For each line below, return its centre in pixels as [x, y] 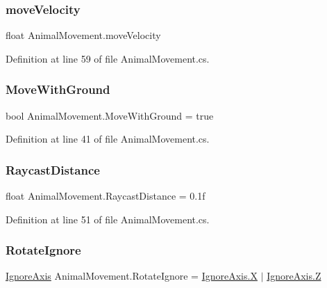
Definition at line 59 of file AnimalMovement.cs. [108, 58]
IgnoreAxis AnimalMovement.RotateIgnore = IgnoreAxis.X [132, 276]
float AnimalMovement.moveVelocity [83, 35]
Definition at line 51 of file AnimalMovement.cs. [108, 219]
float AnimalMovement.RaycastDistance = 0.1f [106, 196]
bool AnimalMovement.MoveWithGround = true [110, 115]
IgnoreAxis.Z [294, 276]
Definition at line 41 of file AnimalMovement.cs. [108, 139]
